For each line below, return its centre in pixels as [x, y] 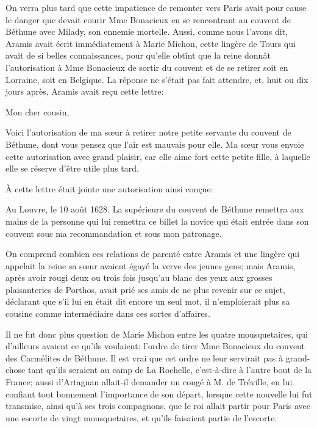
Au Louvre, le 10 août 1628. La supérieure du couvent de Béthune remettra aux [155, 209]
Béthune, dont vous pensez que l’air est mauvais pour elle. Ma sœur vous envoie [155, 144]
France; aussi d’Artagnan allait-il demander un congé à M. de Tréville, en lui [149, 382]
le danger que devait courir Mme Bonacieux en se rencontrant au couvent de [148, 19]
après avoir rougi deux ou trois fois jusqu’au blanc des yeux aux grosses [139, 277]
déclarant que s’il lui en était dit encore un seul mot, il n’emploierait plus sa [148, 301]
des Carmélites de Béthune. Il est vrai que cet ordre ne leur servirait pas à [144, 357]
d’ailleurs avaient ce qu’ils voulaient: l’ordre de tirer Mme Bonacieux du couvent [155, 346]
